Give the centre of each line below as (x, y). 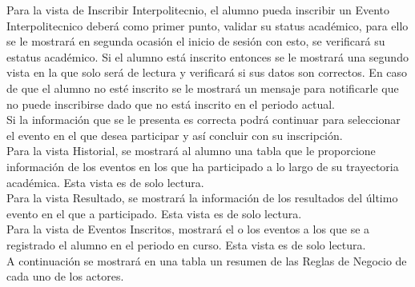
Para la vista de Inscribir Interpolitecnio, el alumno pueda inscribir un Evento (198, 10)
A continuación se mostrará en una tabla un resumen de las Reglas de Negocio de (207, 260)
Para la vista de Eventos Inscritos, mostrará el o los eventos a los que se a (188, 229)
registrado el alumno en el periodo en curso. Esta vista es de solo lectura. (186, 244)
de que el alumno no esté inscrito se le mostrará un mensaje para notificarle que (203, 88)
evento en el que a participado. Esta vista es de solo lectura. (154, 213)
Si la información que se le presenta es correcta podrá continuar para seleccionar (203, 120)
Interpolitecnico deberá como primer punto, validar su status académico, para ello (207, 25)
